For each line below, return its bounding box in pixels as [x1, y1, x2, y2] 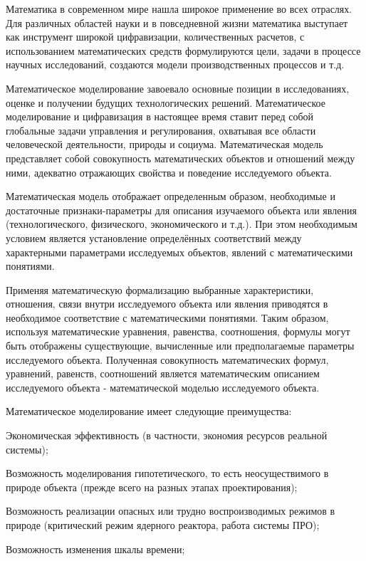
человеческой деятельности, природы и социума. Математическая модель [6, 137, 323, 152]
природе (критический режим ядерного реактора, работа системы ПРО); [6, 518, 320, 532]
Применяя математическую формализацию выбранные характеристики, [6, 282, 314, 297]
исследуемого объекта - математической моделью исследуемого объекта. [6, 379, 320, 394]
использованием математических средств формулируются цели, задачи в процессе [6, 43, 361, 58]
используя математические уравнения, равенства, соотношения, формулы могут [6, 324, 350, 339]
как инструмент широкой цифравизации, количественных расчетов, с [6, 29, 305, 44]
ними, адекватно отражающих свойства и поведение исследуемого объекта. [6, 164, 332, 179]
